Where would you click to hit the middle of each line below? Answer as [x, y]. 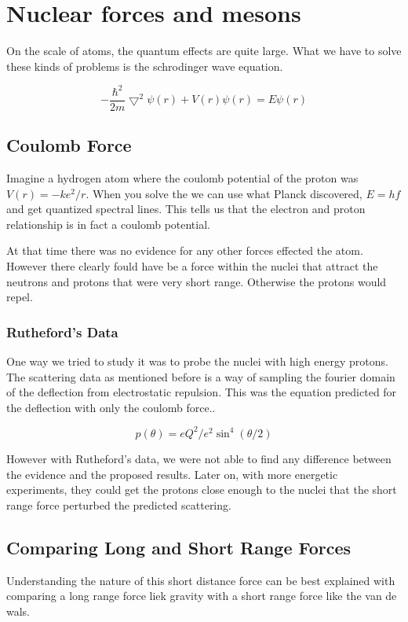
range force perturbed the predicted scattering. [119, 504]
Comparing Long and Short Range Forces [179, 547]
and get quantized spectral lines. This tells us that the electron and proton [186, 209]
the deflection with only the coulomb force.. [111, 407]
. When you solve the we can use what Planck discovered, [224, 193]
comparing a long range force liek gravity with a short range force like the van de [202, 596]
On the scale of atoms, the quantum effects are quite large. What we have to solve [204, 51]
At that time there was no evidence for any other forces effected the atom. [185, 250]
